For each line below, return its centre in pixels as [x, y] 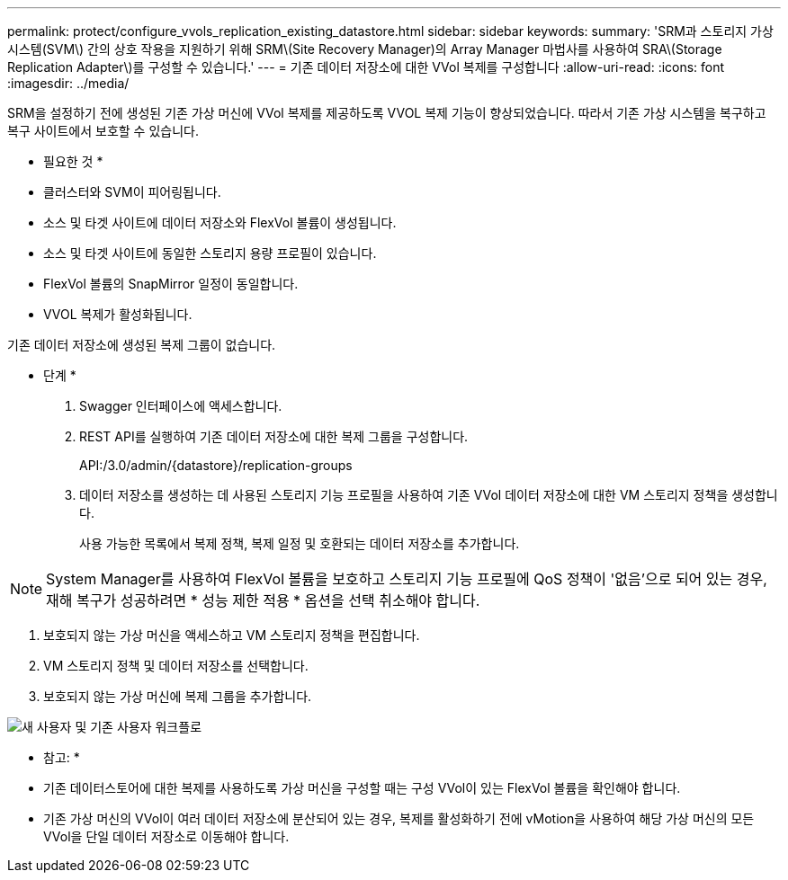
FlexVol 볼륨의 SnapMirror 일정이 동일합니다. [171, 284]
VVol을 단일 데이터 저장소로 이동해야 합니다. [166, 836]
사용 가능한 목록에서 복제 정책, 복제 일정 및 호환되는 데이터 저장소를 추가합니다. [300, 543]
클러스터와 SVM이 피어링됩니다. [132, 192]
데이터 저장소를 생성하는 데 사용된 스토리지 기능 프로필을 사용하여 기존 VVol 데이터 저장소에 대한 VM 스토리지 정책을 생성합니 [429, 495]
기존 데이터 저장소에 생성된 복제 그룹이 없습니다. [142, 345]
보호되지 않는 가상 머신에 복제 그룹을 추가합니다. [178, 696]
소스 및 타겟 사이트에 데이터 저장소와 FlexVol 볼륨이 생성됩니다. [220, 222]
